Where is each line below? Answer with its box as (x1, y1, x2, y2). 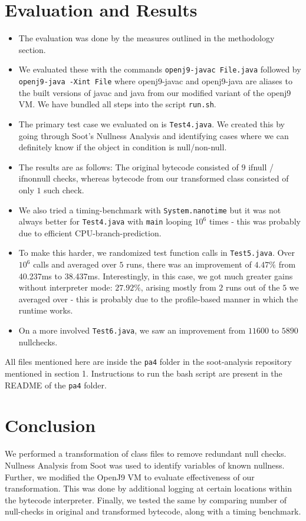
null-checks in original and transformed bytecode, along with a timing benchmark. (5, 505, 301, 517)
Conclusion (5, 413, 96, 437)
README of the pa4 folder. (5, 378, 107, 391)
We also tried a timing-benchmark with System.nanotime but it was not (18, 203, 281, 216)
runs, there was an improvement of (126, 258, 252, 271)
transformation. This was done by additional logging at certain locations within (5, 482, 292, 494)
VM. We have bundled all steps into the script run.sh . (18, 98, 216, 110)
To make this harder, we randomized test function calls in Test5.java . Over (18, 246, 295, 259)
